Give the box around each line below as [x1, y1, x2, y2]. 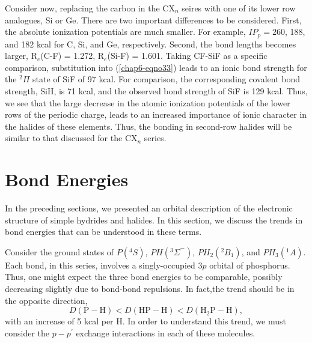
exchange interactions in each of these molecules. [76, 326, 255, 339]
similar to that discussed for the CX [5, 132, 138, 144]
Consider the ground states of [5, 245, 114, 258]
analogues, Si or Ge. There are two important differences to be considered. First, [5, 13, 302, 26]
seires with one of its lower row [182, 2, 296, 14]
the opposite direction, [5, 294, 88, 306]
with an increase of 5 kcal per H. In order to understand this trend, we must [5, 315, 286, 327]
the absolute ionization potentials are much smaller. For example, [5, 25, 246, 38]
